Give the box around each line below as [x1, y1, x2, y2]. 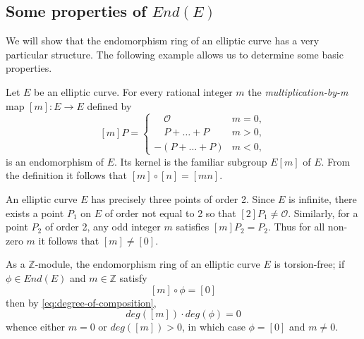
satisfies [176, 219, 210, 234]
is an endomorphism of [6, 154, 104, 168]
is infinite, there [289, 191, 357, 206]
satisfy [119, 270, 147, 285]
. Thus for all [267, 219, 325, 234]
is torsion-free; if [274, 257, 345, 271]
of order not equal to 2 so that [104, 205, 236, 220]
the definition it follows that [6, 168, 127, 183]
